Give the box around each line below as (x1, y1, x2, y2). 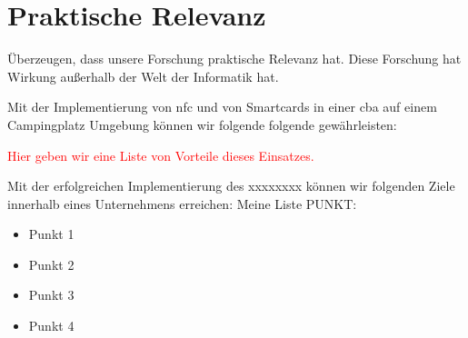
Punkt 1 (28, 224, 75, 244)
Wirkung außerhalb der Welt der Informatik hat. (7, 66, 279, 85)
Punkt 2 (28, 254, 75, 273)
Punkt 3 (28, 285, 75, 304)
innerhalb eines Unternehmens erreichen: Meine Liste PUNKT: (7, 194, 357, 213)
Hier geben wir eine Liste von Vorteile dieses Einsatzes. (7, 145, 314, 164)
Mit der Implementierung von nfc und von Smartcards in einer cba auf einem (7, 97, 437, 116)
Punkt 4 (28, 316, 75, 335)
